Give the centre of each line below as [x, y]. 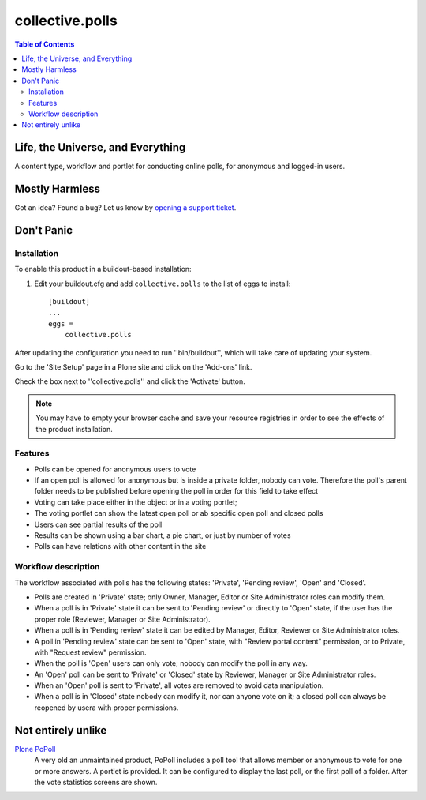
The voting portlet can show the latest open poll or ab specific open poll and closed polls [179, 513]
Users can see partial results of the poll [98, 524]
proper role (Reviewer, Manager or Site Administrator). [122, 619]
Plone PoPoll [35, 749]
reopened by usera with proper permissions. [106, 708]
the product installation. [75, 429]
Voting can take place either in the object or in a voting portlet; [136, 502]
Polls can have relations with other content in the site [120, 546]
